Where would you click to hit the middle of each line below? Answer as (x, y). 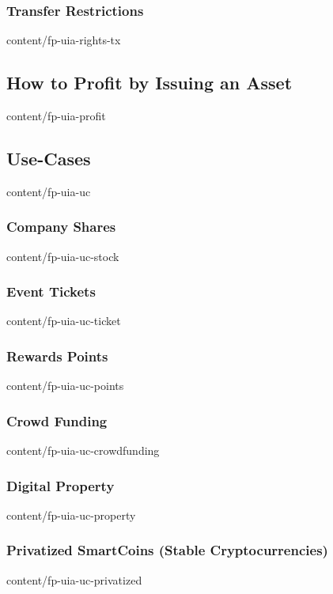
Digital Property (61, 485)
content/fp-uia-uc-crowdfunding (83, 450)
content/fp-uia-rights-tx (64, 40)
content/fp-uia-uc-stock (63, 256)
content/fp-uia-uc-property (71, 515)
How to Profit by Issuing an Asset (149, 83)
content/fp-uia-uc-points (65, 386)
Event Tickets (51, 291)
